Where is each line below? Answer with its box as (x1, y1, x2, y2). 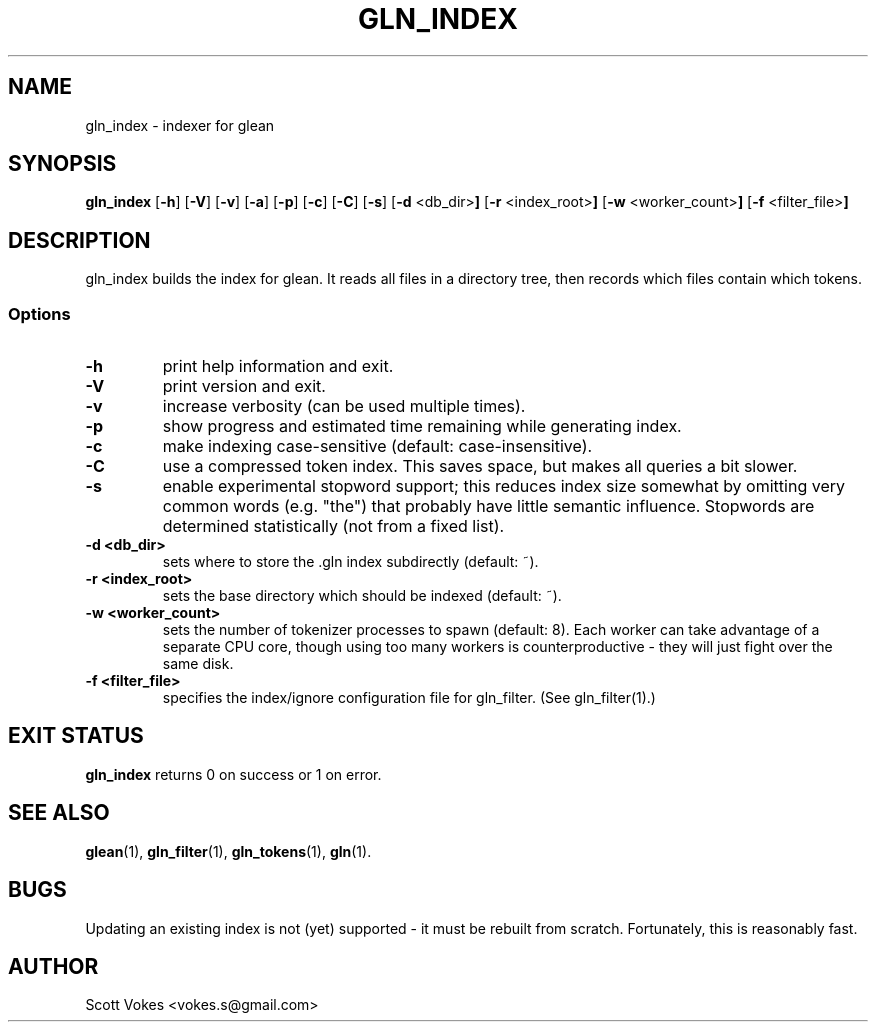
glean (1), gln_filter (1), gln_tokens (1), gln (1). (85, 842, 372, 860)
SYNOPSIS (8, 151, 117, 177)
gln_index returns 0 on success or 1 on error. (85, 765, 382, 783)
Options (8, 303, 71, 324)
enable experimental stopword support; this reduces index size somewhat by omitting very (162, 476, 845, 497)
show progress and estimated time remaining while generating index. (162, 416, 682, 437)
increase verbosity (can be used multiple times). (162, 396, 526, 417)
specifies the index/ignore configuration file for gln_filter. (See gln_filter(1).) (162, 689, 656, 707)
